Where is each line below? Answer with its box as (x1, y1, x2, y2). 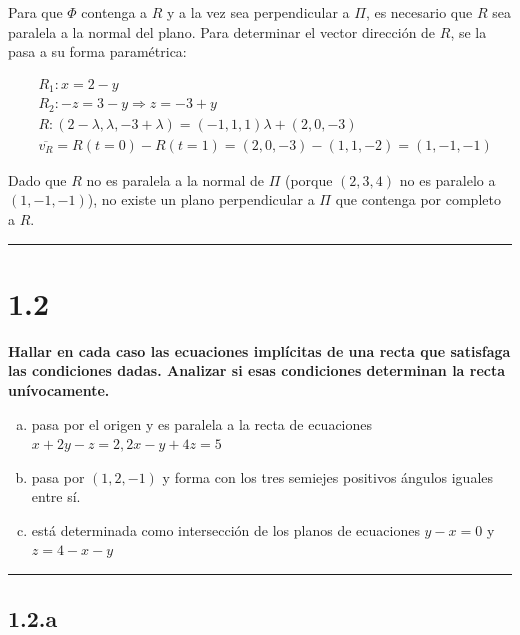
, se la (450, 21, 487, 42)
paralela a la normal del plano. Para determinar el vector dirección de (8, 21, 436, 42)
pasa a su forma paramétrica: (8, 41, 187, 62)
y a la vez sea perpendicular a (167, 2, 350, 22)
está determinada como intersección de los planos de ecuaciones (31, 519, 420, 540)
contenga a (81, 2, 148, 22)
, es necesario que (365, 2, 473, 22)
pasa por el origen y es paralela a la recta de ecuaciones (31, 413, 373, 434)
